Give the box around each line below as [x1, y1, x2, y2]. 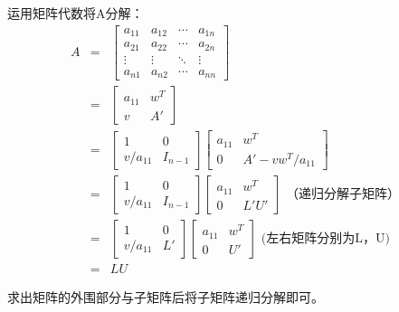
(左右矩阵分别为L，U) [261, 232, 390, 245]
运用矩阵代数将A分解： [7, 4, 144, 22]
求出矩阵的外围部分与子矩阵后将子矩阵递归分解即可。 [7, 287, 324, 306]
